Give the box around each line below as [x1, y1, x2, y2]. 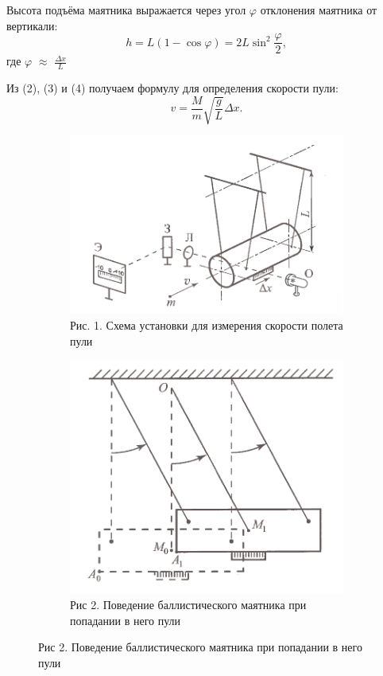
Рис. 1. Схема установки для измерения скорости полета [70, 317, 343, 334]
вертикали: [6, 17, 58, 33]
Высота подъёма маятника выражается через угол [6, 2, 246, 18]
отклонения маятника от [260, 2, 377, 18]
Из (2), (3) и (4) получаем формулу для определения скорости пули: [6, 80, 339, 96]
